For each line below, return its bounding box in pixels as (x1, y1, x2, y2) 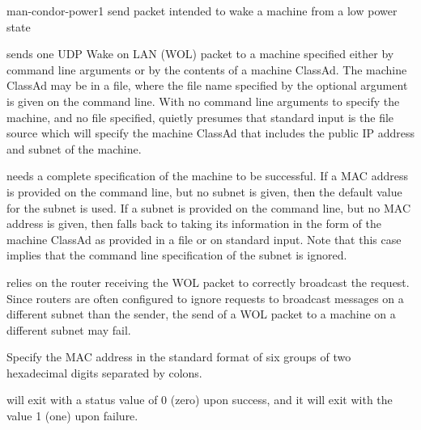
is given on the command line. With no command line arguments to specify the (6, 92, 400, 109)
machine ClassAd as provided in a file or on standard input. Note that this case (6, 230, 402, 247)
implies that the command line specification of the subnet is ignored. (6, 247, 347, 263)
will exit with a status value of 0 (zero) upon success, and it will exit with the (6, 391, 393, 408)
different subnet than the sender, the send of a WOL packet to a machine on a (6, 306, 396, 322)
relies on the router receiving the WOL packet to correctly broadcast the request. (6, 273, 410, 290)
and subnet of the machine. (6, 140, 142, 157)
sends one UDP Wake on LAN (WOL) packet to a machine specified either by (6, 45, 394, 62)
